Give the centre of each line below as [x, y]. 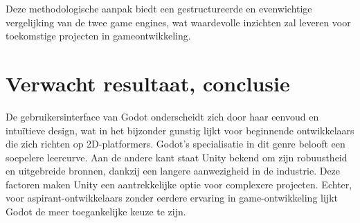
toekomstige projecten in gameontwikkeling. [98, 36]
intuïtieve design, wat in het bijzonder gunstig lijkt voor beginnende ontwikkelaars [180, 130]
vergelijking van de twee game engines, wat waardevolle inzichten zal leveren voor [178, 22]
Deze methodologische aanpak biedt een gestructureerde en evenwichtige [159, 8]
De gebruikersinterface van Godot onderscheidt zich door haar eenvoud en [162, 116]
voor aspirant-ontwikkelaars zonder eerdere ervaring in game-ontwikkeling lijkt [172, 198]
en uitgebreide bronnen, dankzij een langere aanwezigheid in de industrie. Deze [173, 171]
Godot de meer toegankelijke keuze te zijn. [96, 212]
